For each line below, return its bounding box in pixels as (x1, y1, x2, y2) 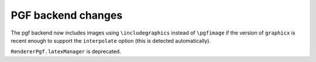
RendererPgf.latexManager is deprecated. (11, 48, 121, 55)
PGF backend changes (11, 9, 123, 22)
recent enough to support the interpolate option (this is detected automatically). (11, 37, 211, 44)
